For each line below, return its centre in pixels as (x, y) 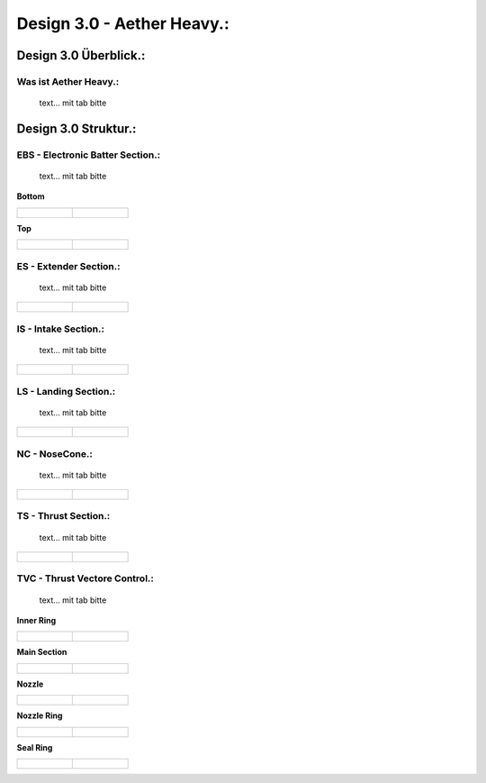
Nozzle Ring (40, 715)
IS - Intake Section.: (61, 329)
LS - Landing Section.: (66, 391)
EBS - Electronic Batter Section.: (89, 155)
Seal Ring (35, 747)
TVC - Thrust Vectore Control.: (85, 578)
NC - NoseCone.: (55, 453)
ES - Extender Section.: (68, 266)
